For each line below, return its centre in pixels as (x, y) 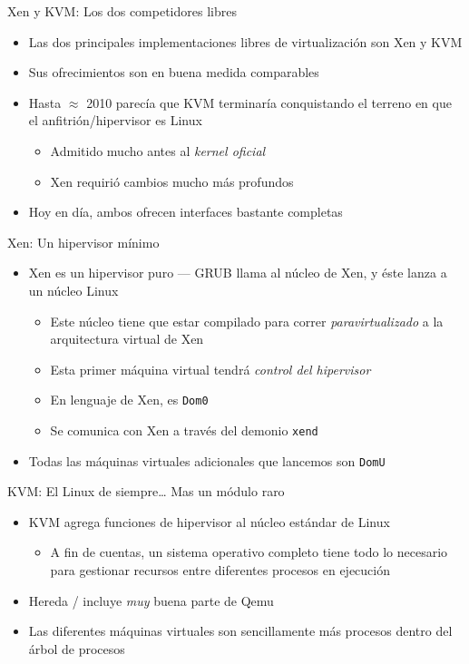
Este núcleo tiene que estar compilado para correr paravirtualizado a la (247, 321)
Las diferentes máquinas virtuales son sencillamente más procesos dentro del (240, 631)
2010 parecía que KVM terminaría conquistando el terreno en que (269, 102)
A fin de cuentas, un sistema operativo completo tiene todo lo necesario (249, 552)
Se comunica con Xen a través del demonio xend (184, 430)
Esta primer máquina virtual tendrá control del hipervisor (210, 369)
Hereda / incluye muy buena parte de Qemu (151, 600)
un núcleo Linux (73, 290)
